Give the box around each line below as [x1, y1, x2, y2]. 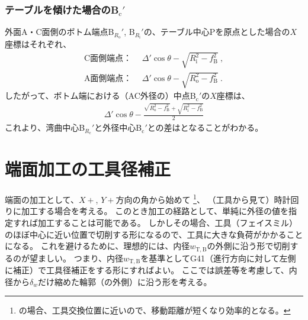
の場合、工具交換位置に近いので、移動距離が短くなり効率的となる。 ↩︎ [18, 304, 291, 316]
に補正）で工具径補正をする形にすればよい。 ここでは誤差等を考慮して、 [5, 264, 289, 276]
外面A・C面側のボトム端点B [5, 25, 114, 38]
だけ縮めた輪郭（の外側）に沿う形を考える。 [38, 275, 212, 287]
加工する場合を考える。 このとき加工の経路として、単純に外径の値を [21, 205, 289, 217]
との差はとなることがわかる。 [147, 121, 264, 134]
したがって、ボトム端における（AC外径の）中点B [5, 89, 196, 102]
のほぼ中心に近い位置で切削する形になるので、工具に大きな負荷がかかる [5, 228, 287, 240]
